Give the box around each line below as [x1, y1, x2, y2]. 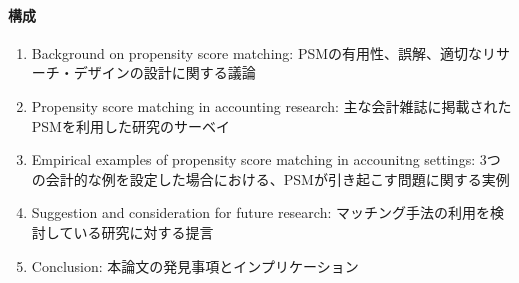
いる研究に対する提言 [73, 221, 214, 242]
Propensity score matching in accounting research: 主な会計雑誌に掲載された [31, 95, 512, 116]
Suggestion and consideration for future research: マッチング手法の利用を [31, 202, 490, 223]
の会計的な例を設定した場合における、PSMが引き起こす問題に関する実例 [31, 168, 510, 189]
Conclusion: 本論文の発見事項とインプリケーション [31, 255, 359, 276]
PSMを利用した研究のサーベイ [31, 115, 230, 136]
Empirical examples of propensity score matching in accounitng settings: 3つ [31, 149, 501, 170]
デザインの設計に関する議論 [73, 62, 256, 83]
